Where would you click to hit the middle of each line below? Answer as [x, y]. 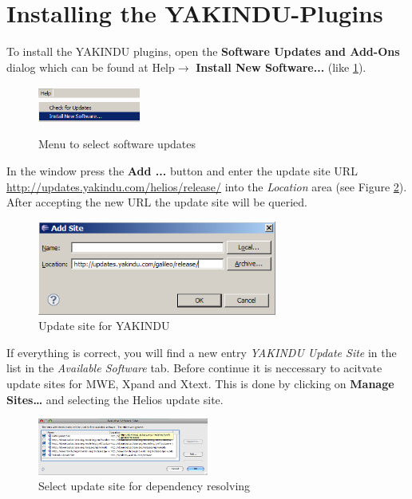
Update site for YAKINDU [104, 326]
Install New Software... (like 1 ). [281, 67]
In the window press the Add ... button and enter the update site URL [182, 170]
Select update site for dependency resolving [145, 486]
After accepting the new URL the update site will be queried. [157, 202]
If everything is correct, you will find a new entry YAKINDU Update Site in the [202, 352]
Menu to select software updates [117, 144]
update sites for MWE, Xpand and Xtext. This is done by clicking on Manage [200, 384]
